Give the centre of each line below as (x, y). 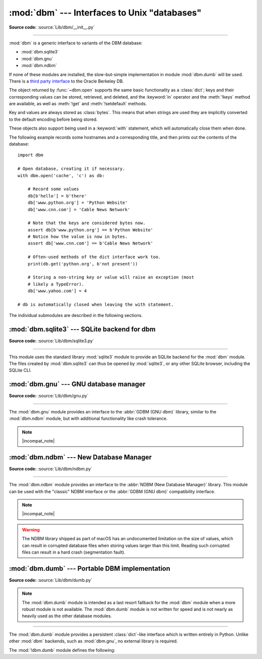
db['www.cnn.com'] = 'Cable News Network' (79, 209)
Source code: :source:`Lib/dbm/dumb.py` (50, 580)
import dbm (31, 155)
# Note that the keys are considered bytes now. (86, 223)
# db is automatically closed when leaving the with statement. (96, 305)
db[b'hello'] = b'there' (57, 196)
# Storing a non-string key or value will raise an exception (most (111, 277)
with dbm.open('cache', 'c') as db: (61, 175)
